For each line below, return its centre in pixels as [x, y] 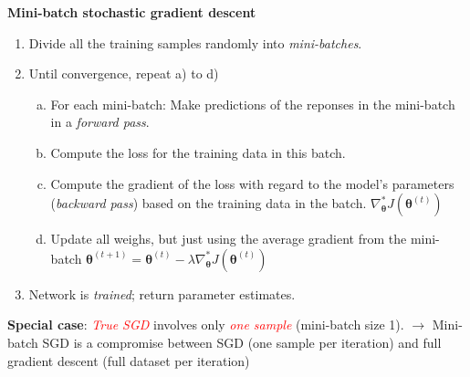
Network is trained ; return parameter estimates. [162, 293]
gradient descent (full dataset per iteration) [129, 360]
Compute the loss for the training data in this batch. [198, 152]
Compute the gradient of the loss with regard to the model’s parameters [252, 183]
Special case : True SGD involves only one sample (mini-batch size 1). [206, 325]
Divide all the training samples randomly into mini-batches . [195, 42]
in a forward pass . [100, 122]
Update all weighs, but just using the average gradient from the [229, 239]
